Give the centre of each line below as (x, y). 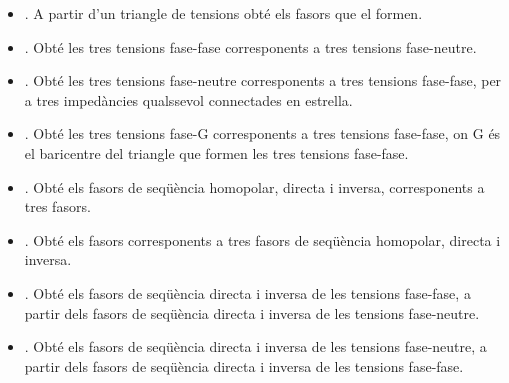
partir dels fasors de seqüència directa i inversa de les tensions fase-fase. (244, 365)
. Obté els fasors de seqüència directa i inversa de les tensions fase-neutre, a (255, 346)
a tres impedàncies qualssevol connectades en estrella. (188, 99)
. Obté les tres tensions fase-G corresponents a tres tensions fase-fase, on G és (262, 133)
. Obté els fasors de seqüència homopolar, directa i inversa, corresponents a (254, 186)
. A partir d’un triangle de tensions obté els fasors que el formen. (223, 13)
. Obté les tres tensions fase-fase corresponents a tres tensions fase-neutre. (250, 46)
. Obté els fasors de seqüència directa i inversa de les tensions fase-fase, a (247, 292)
